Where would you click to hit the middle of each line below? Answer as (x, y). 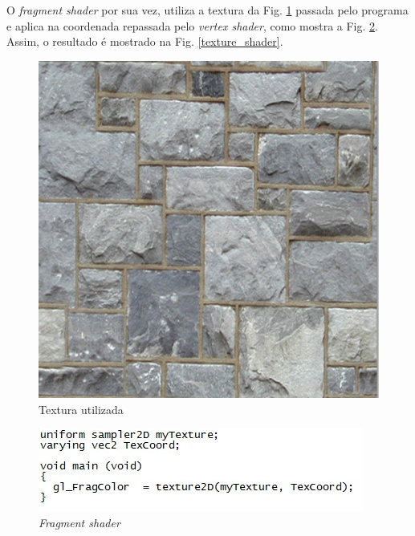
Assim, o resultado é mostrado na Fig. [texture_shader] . (145, 41)
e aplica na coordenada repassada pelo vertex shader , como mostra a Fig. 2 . (192, 25)
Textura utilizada (81, 409)
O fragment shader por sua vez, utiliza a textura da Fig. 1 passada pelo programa (207, 10)
